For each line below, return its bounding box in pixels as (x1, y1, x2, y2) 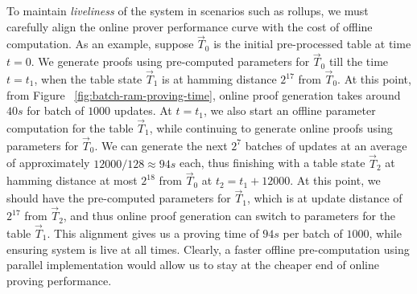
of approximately (6, 154, 90, 171)
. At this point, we (290, 172, 381, 189)
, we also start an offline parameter (203, 102, 376, 119)
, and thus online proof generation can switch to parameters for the (63, 207, 396, 224)
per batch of (283, 224, 343, 241)
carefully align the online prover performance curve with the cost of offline (6, 18, 373, 35)
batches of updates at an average (245, 137, 407, 153)
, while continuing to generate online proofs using (149, 120, 393, 137)
